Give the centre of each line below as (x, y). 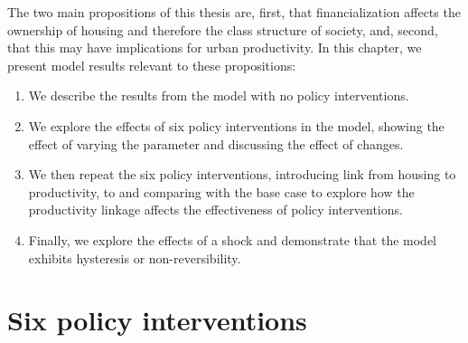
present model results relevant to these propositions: (152, 65)
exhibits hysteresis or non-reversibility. (135, 257)
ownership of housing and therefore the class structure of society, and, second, (223, 29)
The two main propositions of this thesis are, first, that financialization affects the (234, 12)
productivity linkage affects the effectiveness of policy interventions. (215, 210)
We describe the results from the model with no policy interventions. (219, 95)
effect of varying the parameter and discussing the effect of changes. (216, 143)
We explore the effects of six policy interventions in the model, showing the (236, 125)
